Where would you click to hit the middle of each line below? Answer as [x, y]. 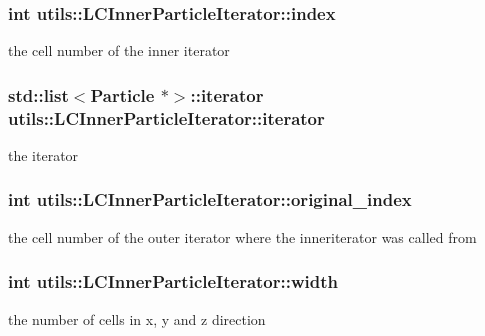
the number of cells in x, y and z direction [137, 318]
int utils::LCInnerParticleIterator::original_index [210, 199]
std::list [38, 94]
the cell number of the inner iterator [119, 50]
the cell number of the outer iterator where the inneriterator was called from [242, 236]
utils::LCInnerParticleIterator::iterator [166, 117]
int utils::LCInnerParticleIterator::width [173, 281]
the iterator [43, 154]
